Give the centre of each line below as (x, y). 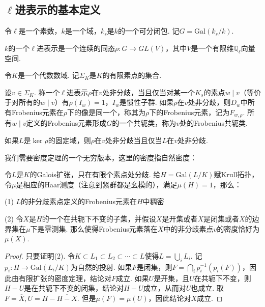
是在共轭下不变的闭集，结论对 (74, 288)
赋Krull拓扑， (236, 174)
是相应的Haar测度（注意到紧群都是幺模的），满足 (97, 184)
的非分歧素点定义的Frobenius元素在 (79, 201)
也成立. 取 (207, 288)
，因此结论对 (170, 298)
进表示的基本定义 (58, 9)
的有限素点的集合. (132, 75)
